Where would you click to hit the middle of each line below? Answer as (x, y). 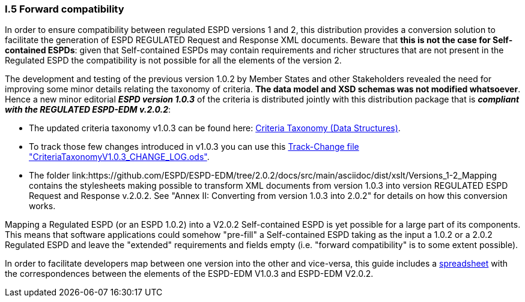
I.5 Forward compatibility (65, 9)
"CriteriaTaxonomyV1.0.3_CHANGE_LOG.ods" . (119, 157)
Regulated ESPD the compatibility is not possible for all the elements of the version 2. (173, 61)
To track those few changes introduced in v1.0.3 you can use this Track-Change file (194, 147)
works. (42, 206)
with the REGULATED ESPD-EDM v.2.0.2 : (88, 110)
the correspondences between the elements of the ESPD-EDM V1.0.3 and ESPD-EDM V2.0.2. (189, 274)
